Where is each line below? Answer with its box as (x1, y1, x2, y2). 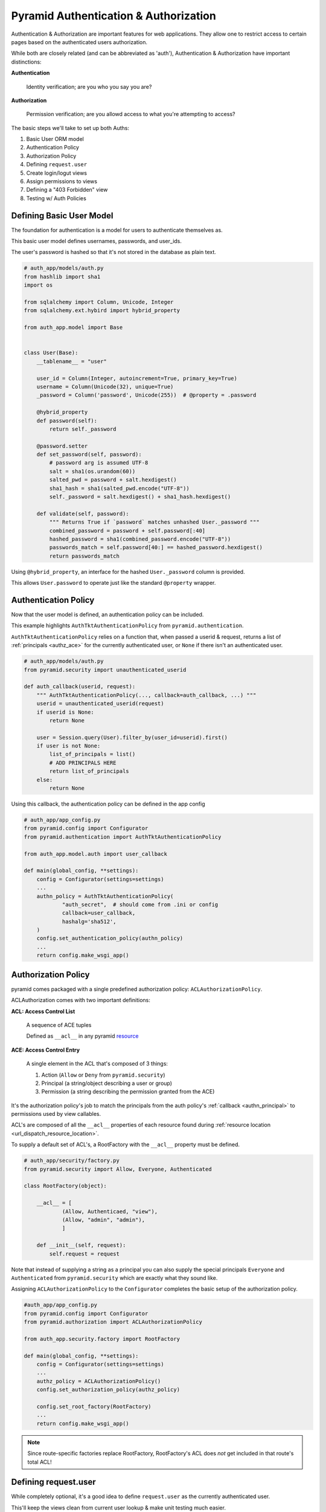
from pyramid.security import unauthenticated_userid (24, 666, 187, 673)
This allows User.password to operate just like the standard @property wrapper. (11, 579, 216, 587)
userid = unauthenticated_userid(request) (36, 700, 164, 707)
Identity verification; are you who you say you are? (26, 83, 152, 90)
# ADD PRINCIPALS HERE (49, 759, 117, 766)
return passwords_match (49, 552, 120, 559)
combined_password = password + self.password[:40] (49, 527, 206, 534)
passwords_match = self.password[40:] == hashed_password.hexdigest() (49, 544, 263, 551)
